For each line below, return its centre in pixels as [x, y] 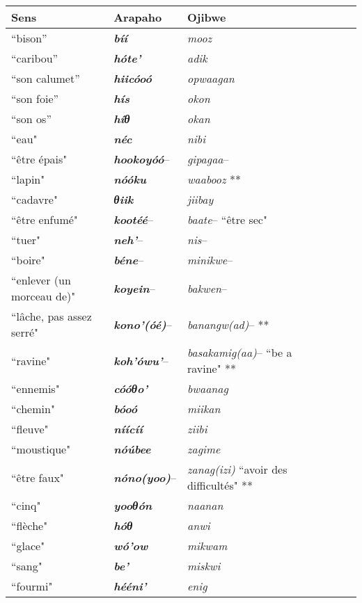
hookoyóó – [142, 159]
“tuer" [26, 240]
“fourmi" [32, 586]
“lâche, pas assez [52, 316]
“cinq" [26, 505]
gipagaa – [208, 159]
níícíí [128, 429]
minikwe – [210, 260]
